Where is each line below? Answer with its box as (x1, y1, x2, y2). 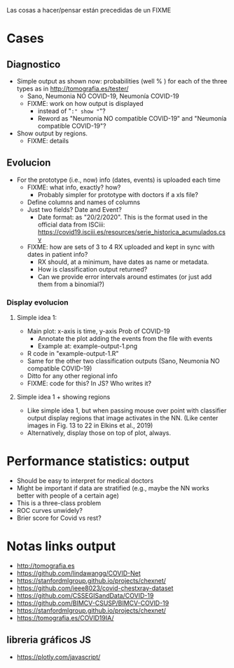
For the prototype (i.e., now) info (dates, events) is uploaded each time (16, 175, 221, 184)
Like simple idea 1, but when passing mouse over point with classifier (27, 406, 227, 415)
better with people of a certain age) (16, 491, 120, 500)
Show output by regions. (16, 129, 88, 138)
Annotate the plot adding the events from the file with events (37, 335, 213, 343)
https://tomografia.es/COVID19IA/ (16, 613, 114, 622)
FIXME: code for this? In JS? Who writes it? (27, 379, 152, 388)
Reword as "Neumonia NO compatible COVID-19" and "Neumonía (37, 114, 227, 122)
